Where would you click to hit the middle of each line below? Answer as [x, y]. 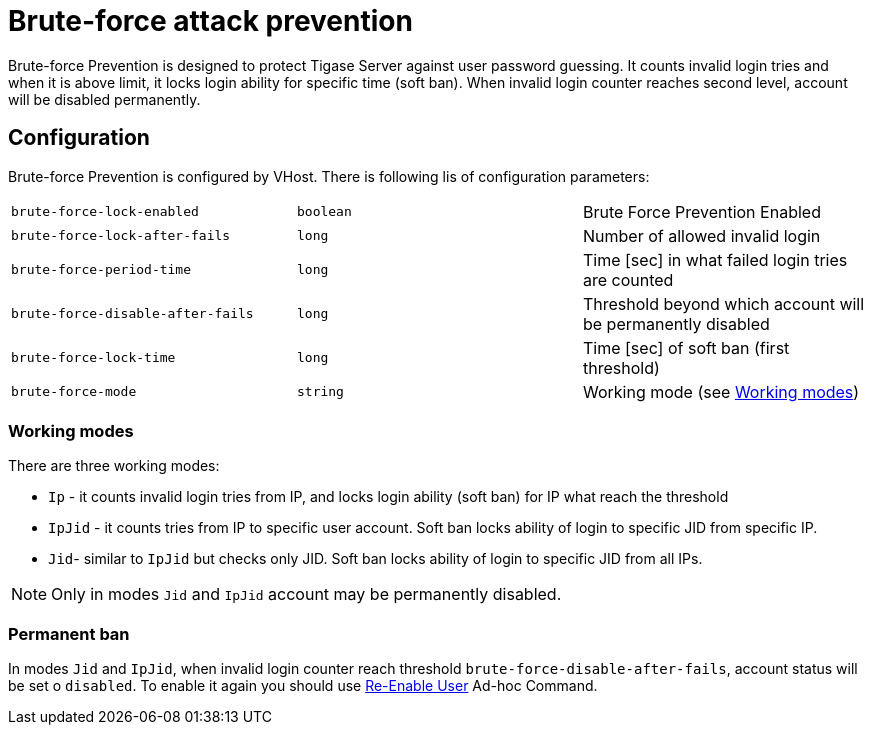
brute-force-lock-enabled [105, 212]
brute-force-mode [74, 392]
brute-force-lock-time [93, 358]
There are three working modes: [114, 466]
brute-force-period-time [101, 270]
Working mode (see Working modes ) [721, 391]
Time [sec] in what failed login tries [715, 259]
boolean [324, 212]
